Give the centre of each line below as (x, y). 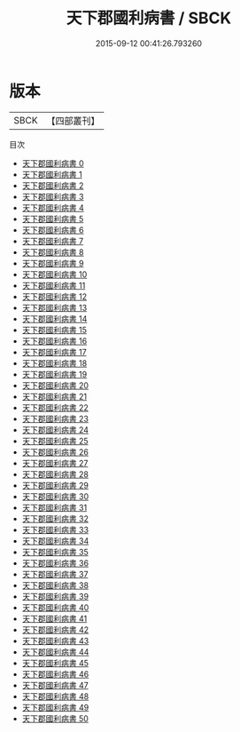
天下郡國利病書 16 (54, 341)
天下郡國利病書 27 (55, 463)
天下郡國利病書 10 (54, 274)
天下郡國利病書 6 (53, 230)
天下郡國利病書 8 (53, 252)
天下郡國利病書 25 (55, 441)
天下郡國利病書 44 (55, 652)
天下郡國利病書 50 (55, 718)
